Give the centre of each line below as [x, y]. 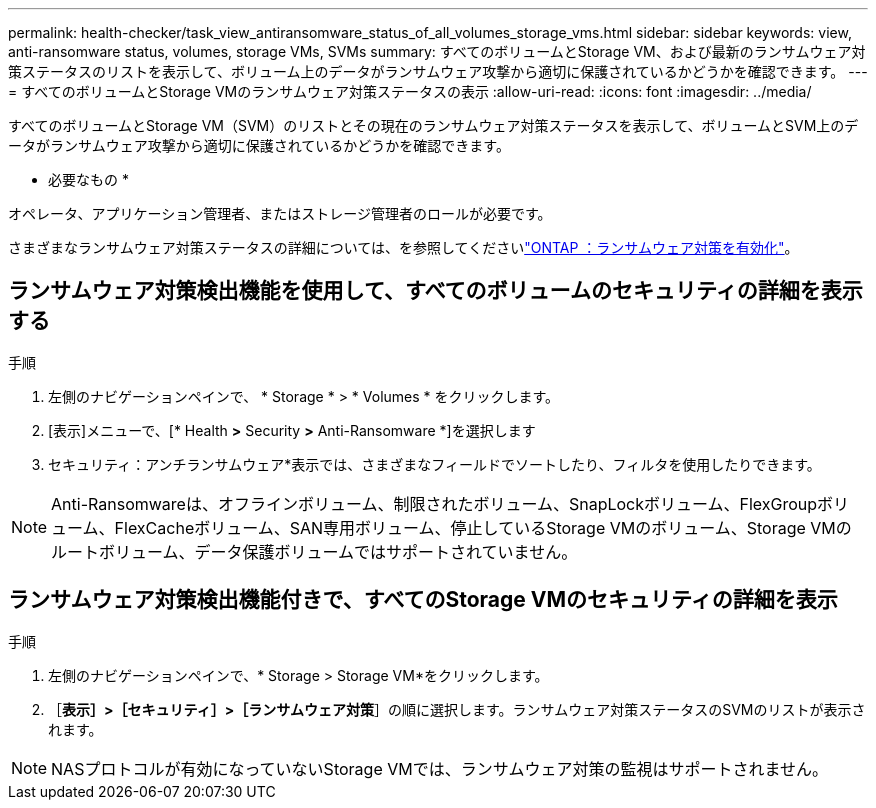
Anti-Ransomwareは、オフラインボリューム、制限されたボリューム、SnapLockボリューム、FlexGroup [434, 503]
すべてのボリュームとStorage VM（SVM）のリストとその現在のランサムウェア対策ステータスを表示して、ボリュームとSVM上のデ [433, 125]
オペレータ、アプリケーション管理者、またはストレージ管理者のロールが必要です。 [280, 213]
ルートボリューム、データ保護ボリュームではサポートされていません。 [314, 551]
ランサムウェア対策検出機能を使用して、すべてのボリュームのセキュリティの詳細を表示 [435, 291]
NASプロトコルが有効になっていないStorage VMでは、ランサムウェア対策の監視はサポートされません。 [439, 768]
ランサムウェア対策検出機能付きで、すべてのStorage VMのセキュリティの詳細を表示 [423, 600]
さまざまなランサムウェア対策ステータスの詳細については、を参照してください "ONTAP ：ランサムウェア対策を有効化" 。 [403, 247]
